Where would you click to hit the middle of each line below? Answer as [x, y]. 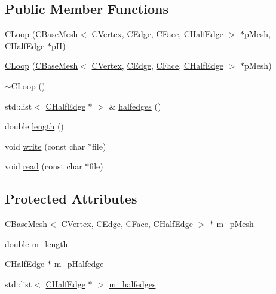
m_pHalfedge [79, 264]
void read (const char [44, 166]
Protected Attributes [71, 198]
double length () [34, 126]
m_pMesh [235, 224]
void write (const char [45, 146]
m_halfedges [132, 284]
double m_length [36, 243]
